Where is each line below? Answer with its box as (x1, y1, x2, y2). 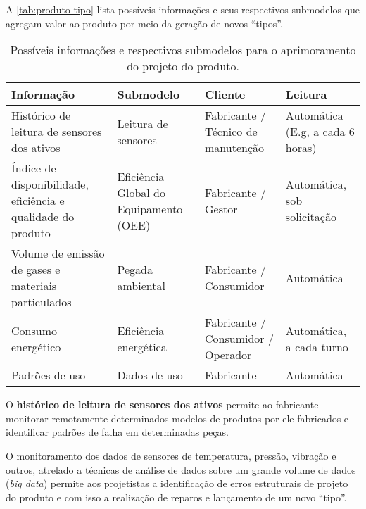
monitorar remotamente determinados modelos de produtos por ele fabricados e (6, 410, 349, 425)
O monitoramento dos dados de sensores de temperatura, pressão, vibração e (6, 448, 336, 463)
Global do (117, 184, 166, 201)
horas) (285, 139, 317, 156)
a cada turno (285, 338, 348, 355)
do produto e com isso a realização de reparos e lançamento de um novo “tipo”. (6, 489, 347, 504)
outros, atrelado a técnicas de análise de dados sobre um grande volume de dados (6, 462, 356, 477)
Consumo (11, 322, 57, 339)
